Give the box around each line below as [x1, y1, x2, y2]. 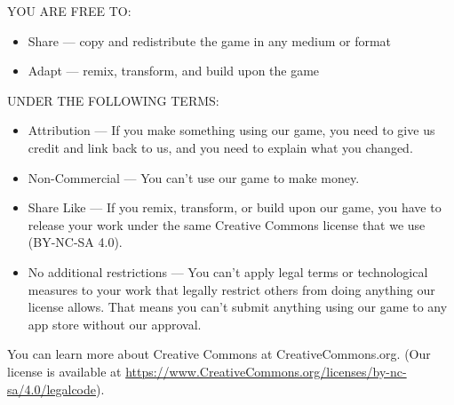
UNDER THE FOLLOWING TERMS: [7, 91, 219, 109]
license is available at [7, 361, 122, 380]
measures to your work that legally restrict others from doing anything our [28, 280, 435, 298]
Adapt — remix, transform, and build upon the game [28, 61, 320, 80]
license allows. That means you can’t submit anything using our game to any [28, 298, 448, 316]
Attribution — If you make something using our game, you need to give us [28, 121, 435, 139]
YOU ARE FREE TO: [7, 2, 131, 20]
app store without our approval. [28, 314, 202, 333]
